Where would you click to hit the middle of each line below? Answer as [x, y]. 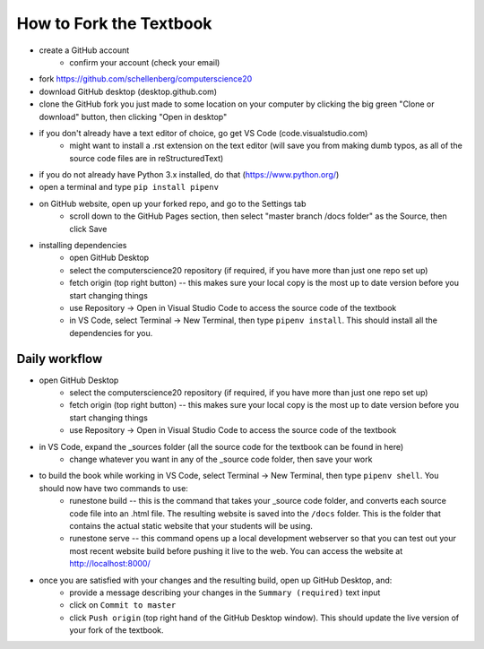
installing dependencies [83, 246]
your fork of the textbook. [117, 630]
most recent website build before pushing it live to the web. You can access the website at [236, 550]
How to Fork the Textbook [114, 23]
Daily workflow [60, 359]
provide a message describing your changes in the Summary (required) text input [225, 593]
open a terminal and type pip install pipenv [129, 187]
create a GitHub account [84, 50]
